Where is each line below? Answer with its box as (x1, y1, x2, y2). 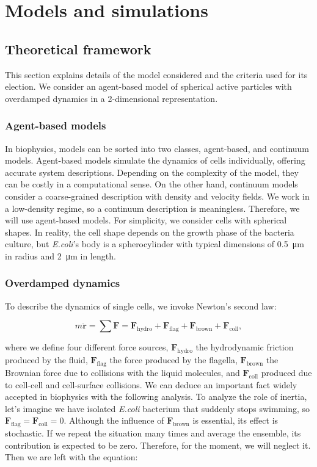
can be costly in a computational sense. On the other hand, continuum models (5, 178, 298, 190)
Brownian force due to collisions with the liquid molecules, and (5, 366, 240, 378)
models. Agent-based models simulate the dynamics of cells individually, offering (5, 154, 305, 167)
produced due (261, 366, 312, 378)
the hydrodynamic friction (195, 341, 294, 353)
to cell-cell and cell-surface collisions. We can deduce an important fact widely (5, 378, 297, 391)
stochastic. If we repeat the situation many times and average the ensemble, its (5, 427, 301, 440)
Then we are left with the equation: (5, 451, 138, 463)
